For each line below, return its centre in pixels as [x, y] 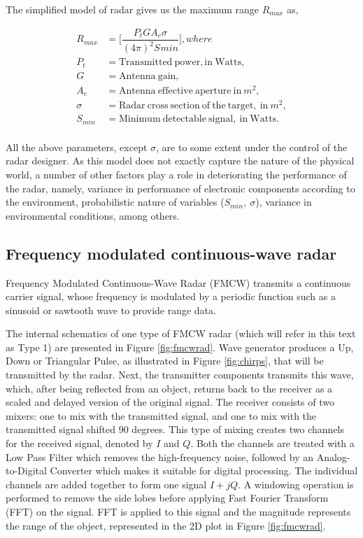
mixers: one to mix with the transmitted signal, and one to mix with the [161, 415]
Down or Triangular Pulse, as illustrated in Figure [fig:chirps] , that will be [165, 361]
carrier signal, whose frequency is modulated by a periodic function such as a [171, 296]
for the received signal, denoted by [79, 443]
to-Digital [26, 470]
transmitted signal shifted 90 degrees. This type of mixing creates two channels [175, 429]
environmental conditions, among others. [93, 215]
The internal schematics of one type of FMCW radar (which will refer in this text [181, 333]
